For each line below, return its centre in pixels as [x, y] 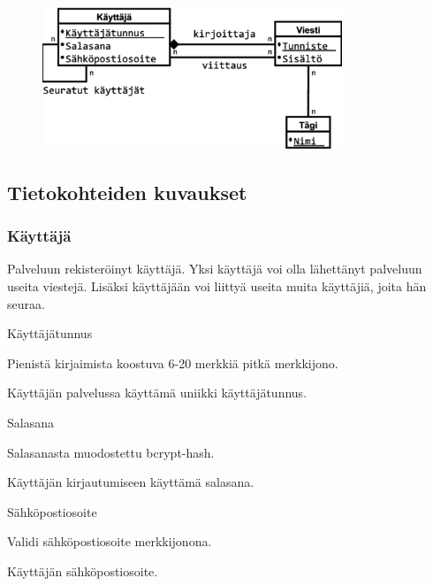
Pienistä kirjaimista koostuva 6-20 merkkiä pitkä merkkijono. [173, 362]
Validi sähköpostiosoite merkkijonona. [110, 541]
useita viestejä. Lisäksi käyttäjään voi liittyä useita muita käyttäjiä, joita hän [217, 285]
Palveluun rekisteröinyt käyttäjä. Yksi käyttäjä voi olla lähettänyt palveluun [215, 269]
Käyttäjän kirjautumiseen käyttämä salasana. [131, 482]
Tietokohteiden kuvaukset [127, 192]
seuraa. [26, 303]
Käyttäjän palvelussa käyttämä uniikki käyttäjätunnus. [157, 393]
